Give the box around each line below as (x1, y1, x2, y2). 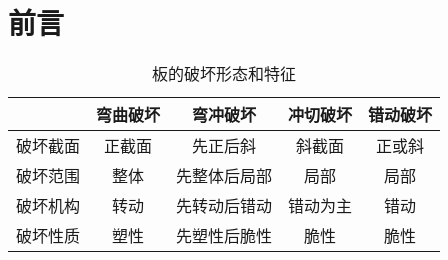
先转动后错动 (176, 194, 273, 218)
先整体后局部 (176, 164, 273, 188)
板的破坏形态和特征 (152, 62, 297, 86)
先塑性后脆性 (176, 224, 273, 248)
